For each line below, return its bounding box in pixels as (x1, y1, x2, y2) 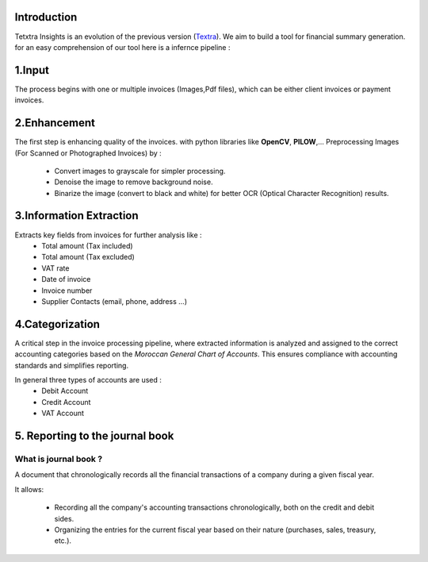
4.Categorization (14, 318, 101, 331)
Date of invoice (41, 275, 91, 284)
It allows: (14, 484, 44, 494)
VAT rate (41, 263, 70, 273)
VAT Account (41, 409, 85, 418)
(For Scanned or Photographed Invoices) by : (14, 148, 162, 158)
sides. (54, 514, 75, 523)
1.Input (14, 64, 50, 77)
